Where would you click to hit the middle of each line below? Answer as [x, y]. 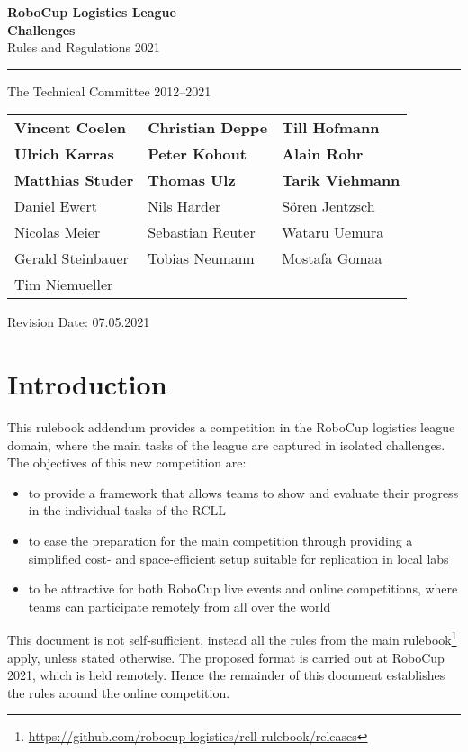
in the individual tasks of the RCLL [127, 510]
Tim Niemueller [64, 285]
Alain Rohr [323, 154]
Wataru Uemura [333, 232]
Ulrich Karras [64, 154]
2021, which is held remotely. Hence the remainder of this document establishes [226, 675]
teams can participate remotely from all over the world [180, 606]
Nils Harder [184, 206]
